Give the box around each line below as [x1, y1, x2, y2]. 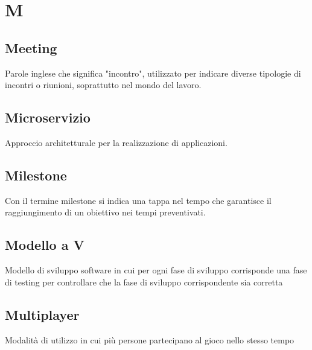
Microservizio [5, 108, 91, 127]
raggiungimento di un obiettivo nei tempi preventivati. [5, 206, 206, 218]
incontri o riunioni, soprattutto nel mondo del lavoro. [5, 78, 202, 91]
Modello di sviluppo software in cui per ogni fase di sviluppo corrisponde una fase [5, 264, 307, 276]
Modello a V [5, 235, 84, 254]
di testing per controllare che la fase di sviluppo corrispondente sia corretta [5, 275, 283, 288]
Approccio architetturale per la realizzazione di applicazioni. [5, 136, 228, 148]
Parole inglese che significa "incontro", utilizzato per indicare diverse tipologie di [5, 66, 301, 79]
